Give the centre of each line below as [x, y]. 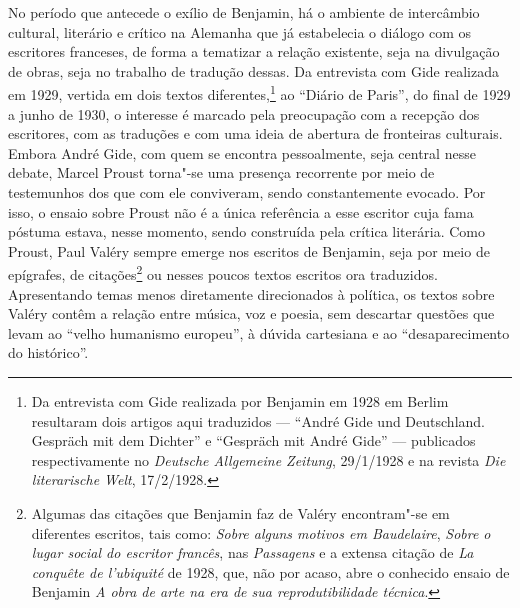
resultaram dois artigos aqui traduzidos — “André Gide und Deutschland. [258, 420]
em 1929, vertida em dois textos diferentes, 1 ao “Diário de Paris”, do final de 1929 [259, 93]
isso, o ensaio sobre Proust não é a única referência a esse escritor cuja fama [241, 211]
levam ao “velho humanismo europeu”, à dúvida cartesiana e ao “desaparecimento [259, 332]
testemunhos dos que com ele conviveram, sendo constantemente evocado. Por [247, 192]
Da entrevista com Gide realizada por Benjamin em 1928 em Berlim [240, 401]
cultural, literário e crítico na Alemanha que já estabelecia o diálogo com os [240, 31]
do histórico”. [48, 352]
